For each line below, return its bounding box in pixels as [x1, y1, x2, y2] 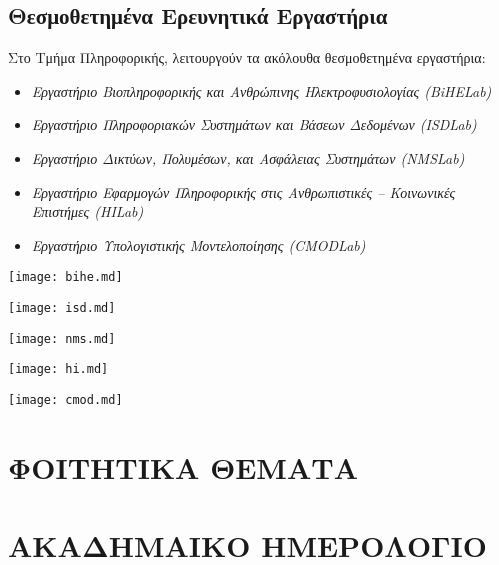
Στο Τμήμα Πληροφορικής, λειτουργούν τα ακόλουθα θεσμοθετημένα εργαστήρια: [8, 47, 486, 68]
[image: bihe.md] [8, 270, 123, 285]
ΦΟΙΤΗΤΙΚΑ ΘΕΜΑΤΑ [8, 446, 359, 487]
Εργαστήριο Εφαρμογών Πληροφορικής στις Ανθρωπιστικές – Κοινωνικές [31, 181, 456, 202]
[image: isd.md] [8, 301, 116, 316]
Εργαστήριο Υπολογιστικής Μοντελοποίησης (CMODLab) [31, 234, 366, 255]
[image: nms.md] [8, 331, 116, 346]
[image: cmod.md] [8, 392, 123, 407]
